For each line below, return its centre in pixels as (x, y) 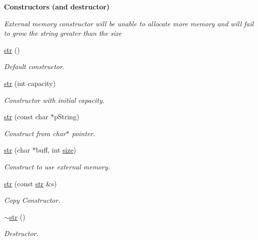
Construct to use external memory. (57, 166)
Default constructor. (34, 66)
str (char (17, 150)
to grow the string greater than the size (63, 33)
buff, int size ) (56, 150)
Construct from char (35, 133)
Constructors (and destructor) (57, 6)
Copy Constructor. (32, 200)
